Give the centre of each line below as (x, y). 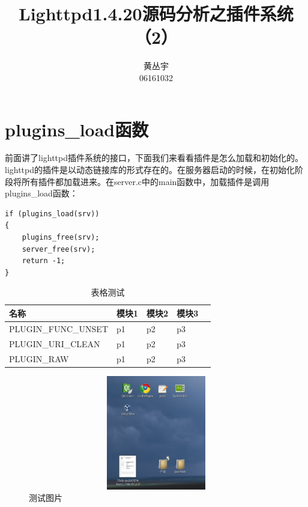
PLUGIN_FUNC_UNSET (59, 328)
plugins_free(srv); (61, 237)
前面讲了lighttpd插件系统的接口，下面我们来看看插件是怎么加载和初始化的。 (154, 158)
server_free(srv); (59, 249)
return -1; (44, 261)
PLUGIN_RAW (39, 358)
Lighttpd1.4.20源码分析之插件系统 (156, 14)
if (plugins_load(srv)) (52, 214)
